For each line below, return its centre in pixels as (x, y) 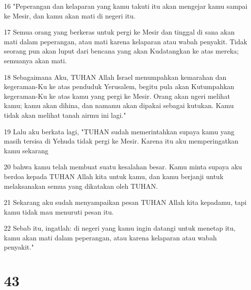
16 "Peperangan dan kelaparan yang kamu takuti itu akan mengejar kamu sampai (126, 6)
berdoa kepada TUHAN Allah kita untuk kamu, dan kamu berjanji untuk (114, 176)
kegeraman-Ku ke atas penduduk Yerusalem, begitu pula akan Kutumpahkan (119, 86)
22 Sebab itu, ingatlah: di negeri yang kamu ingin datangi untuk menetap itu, (120, 228)
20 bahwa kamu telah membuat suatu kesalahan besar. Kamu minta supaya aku (123, 167)
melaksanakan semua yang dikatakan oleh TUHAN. (81, 186)
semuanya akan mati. (35, 60)
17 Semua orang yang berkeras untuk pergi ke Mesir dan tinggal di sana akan (119, 32)
